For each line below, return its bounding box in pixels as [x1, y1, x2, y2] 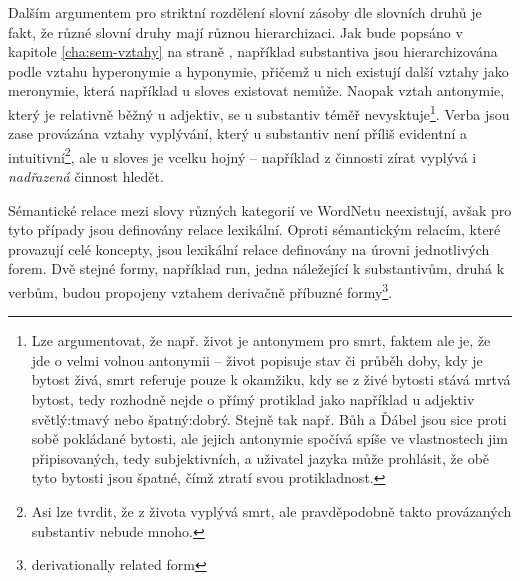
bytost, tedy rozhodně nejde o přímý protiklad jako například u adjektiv [31, 389, 475, 410]
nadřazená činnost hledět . [8, 166, 164, 187]
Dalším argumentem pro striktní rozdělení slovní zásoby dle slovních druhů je [8, 2, 482, 22]
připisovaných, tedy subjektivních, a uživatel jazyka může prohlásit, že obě [31, 447, 490, 468]
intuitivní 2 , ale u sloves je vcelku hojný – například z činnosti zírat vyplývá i [8, 143, 477, 167]
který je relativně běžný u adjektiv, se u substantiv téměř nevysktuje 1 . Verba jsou [8, 100, 510, 124]
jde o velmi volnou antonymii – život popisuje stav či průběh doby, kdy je [31, 349, 483, 370]
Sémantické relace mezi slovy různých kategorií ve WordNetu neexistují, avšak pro [8, 199, 512, 220]
